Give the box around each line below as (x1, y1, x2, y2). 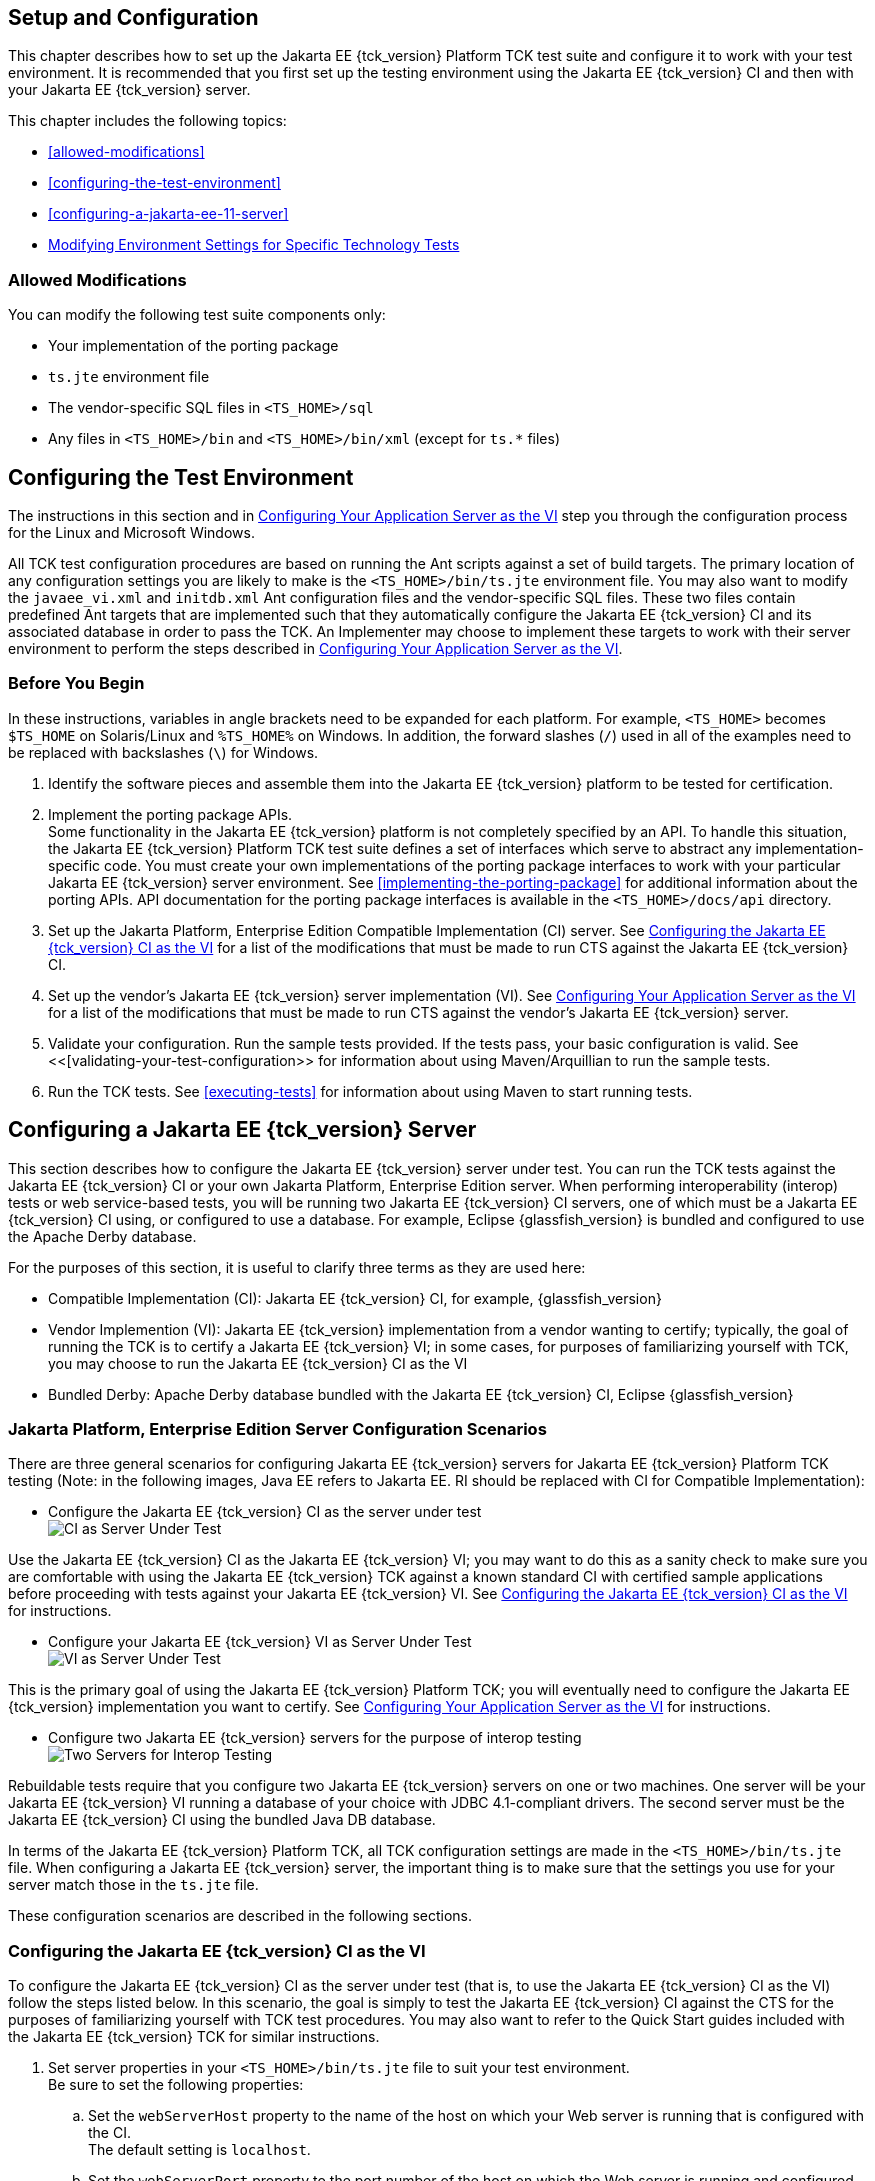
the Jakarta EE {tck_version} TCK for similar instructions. (8, 2028, 380, 2046)
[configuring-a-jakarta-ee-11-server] (48, 205, 289, 223)
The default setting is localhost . (88, 2141, 311, 2159)
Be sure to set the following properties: (48, 2076, 304, 2094)
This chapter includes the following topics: (8, 112, 287, 130)
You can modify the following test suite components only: (8, 306, 386, 324)
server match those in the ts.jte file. (8, 1876, 259, 1894)
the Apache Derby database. (8, 1227, 197, 1245)
